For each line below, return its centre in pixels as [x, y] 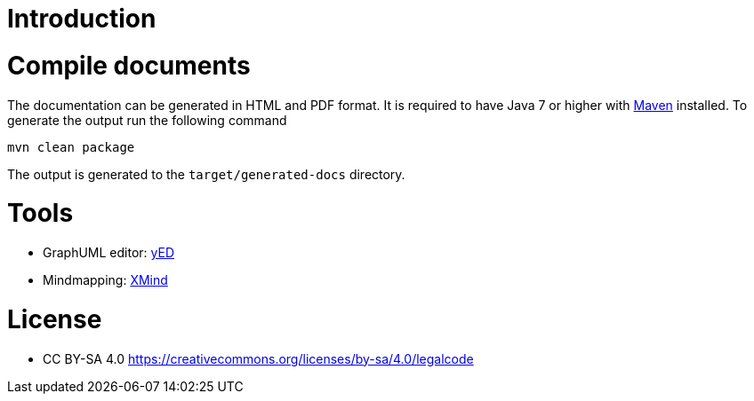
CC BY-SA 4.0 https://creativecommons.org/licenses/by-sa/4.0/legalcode [258, 358]
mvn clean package [71, 147]
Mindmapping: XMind [105, 280]
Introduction [82, 19]
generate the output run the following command [147, 120]
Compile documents [129, 65]
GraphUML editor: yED [109, 252]
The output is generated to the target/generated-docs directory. [206, 174]
